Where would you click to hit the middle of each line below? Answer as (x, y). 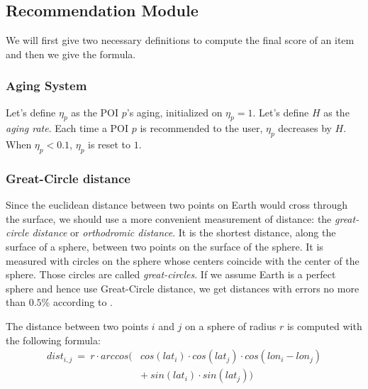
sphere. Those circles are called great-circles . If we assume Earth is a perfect (171, 274)
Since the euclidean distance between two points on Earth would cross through (177, 205)
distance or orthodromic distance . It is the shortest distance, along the (184, 232)
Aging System (46, 86)
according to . (83, 302)
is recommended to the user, (201, 128)
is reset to (110, 144)
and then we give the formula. (71, 54)
